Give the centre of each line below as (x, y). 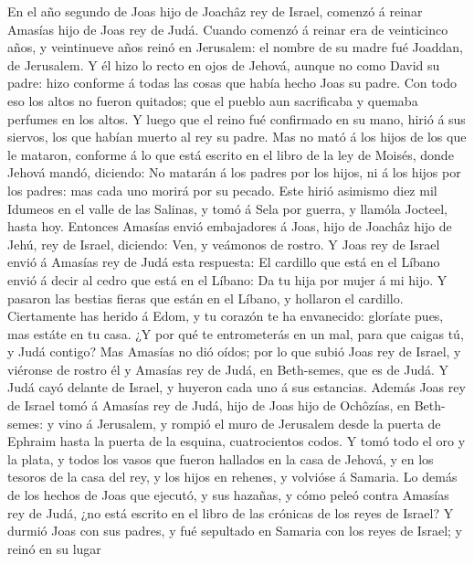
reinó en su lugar (54, 548)
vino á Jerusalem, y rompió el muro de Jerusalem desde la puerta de (249, 423)
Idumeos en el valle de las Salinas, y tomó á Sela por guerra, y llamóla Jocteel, (227, 208)
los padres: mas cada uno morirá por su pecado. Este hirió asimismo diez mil (222, 190)
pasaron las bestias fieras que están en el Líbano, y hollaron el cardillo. (205, 298)
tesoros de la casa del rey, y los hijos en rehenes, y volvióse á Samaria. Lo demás (232, 477)
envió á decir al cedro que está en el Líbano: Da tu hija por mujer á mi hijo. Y (227, 279)
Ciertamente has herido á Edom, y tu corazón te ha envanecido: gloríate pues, (226, 316)
